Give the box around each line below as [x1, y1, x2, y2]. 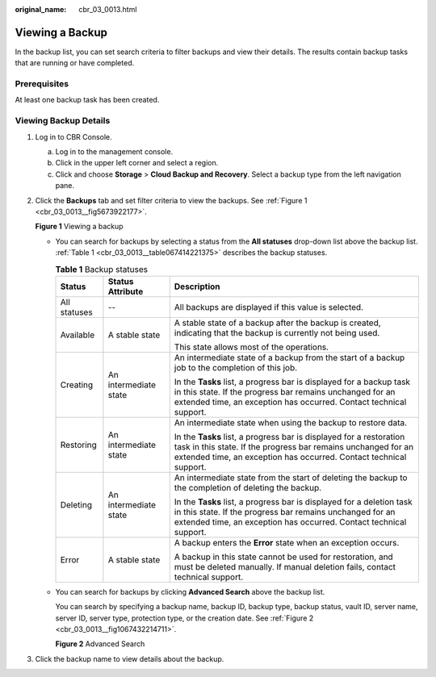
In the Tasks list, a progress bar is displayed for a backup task [174, 376, 411, 387]
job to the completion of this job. [174, 361, 298, 373]
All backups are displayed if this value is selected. [174, 301, 363, 312]
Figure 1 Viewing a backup [35, 222, 124, 232]
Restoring [60, 439, 97, 450]
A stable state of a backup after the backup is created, [174, 317, 381, 328]
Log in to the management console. [55, 146, 174, 157]
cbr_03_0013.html [78, 5, 137, 14]
